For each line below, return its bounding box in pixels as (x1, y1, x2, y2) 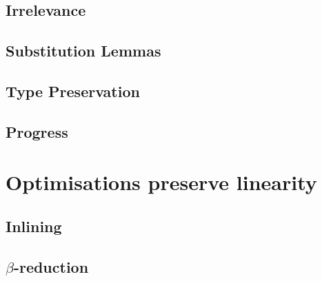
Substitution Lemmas (6, 40, 161, 61)
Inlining (6, 215, 62, 236)
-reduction (13, 256, 89, 277)
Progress (6, 121, 68, 142)
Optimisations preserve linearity (6, 168, 317, 196)
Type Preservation (6, 80, 140, 101)
